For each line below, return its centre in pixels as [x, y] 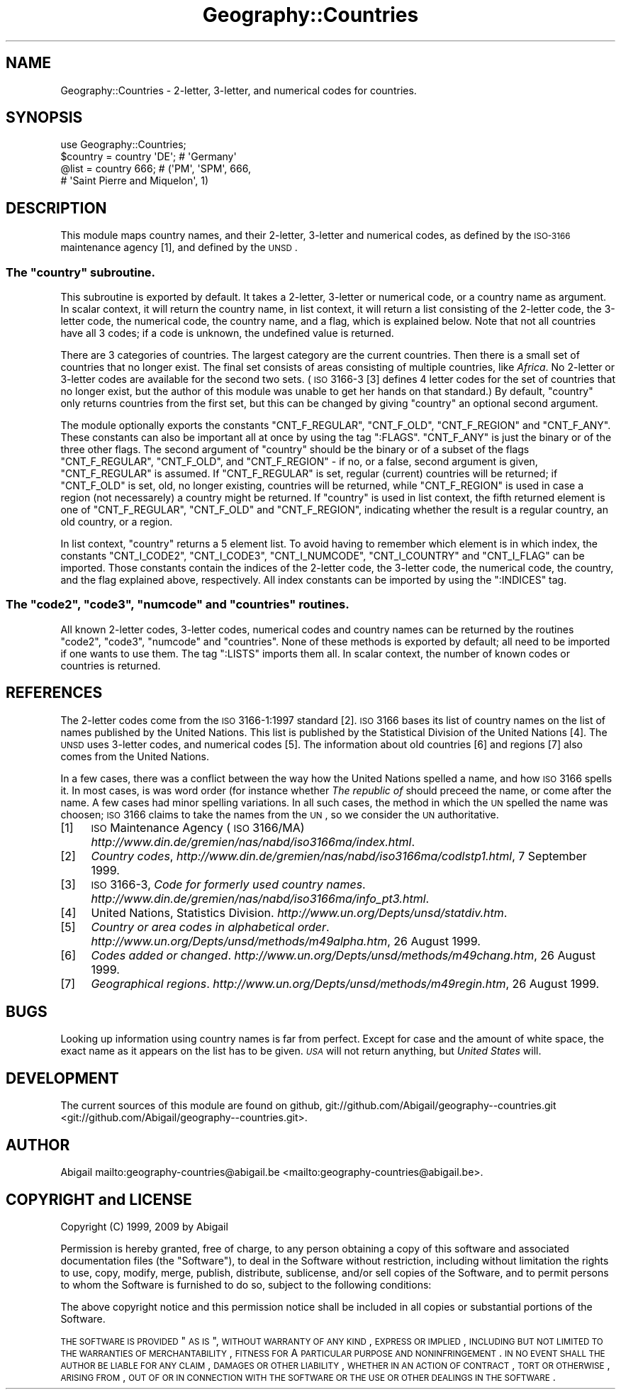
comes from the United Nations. [135, 756]
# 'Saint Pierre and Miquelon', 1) [135, 181]
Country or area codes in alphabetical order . [210, 927]
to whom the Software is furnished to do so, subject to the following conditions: [246, 1285]
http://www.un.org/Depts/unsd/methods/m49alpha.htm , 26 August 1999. [286, 941]
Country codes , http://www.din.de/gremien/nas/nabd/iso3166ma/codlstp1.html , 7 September [339, 856]
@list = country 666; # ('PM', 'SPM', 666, [156, 169]
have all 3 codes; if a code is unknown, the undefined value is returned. [227, 333]
